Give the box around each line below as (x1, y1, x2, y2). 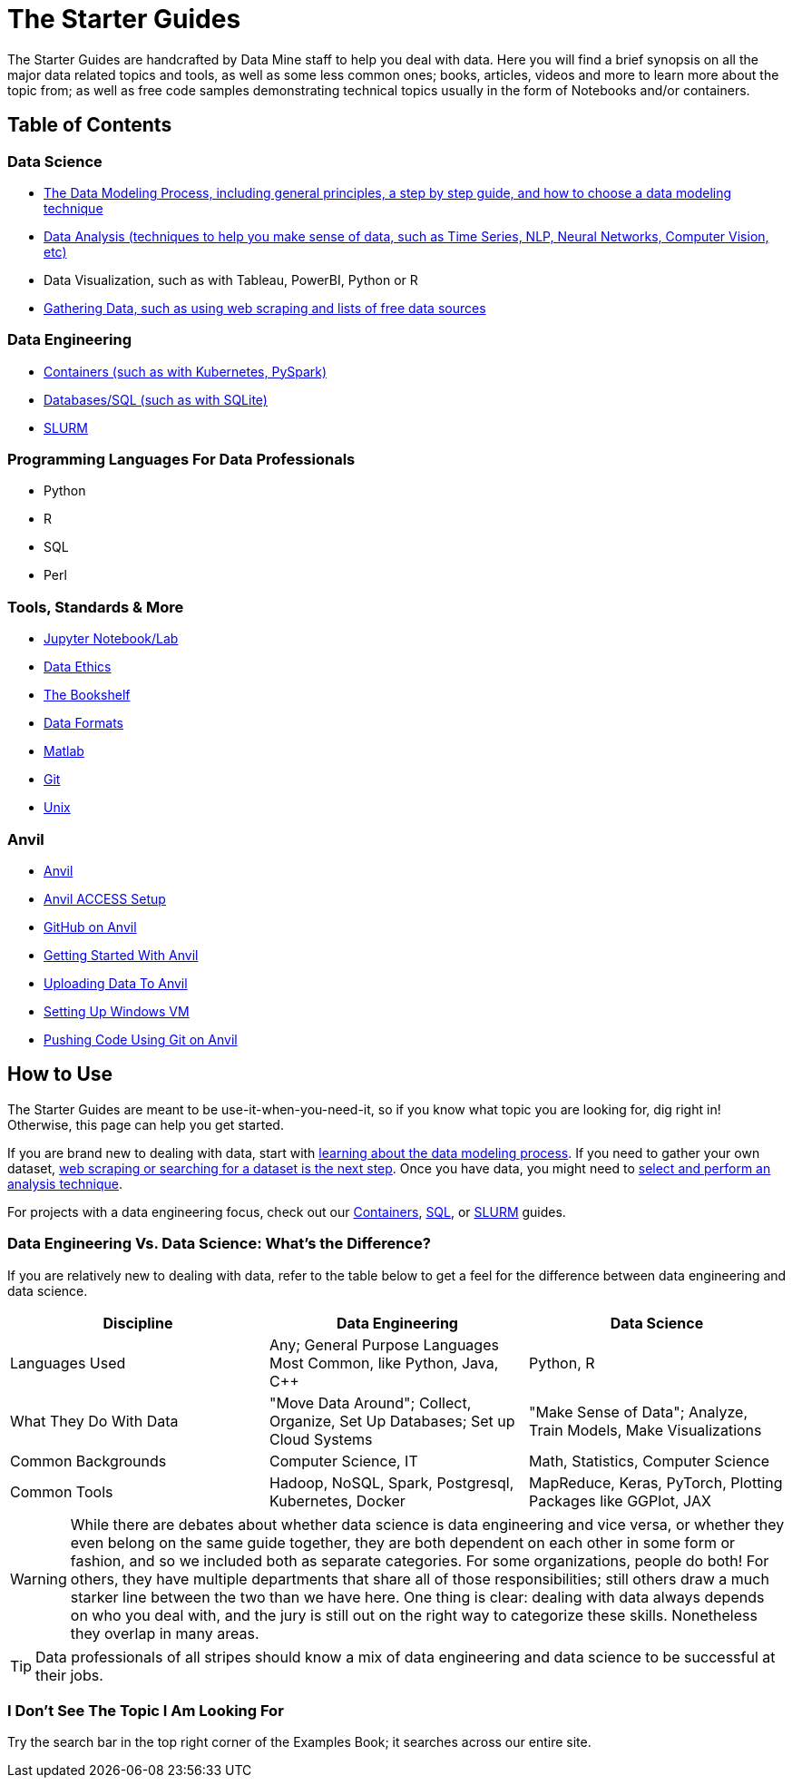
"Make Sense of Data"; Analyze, (528, 1402, 748, 1421)
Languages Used (10, 1353, 126, 1372)
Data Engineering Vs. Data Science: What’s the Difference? (7, 1234, 431, 1253)
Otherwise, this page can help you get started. (7, 1116, 284, 1133)
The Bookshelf (44, 687, 131, 703)
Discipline (103, 1313, 173, 1332)
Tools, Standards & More (7, 597, 184, 616)
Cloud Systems (269, 1429, 373, 1448)
